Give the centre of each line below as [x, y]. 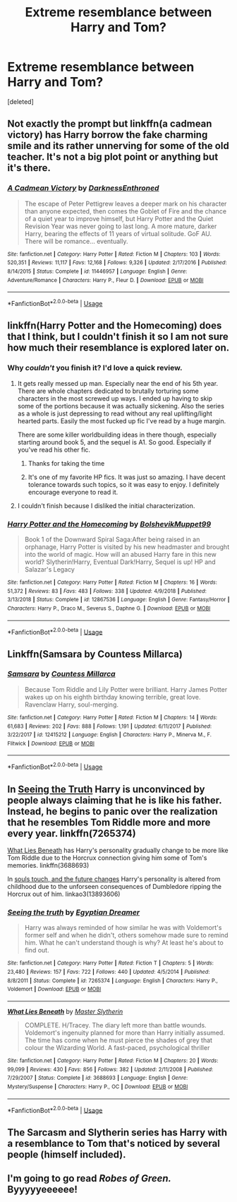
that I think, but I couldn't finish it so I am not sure [118, 337]
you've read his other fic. [54, 449]
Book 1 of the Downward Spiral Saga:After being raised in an [112, 539]
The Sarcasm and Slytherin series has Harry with [117, 1132]
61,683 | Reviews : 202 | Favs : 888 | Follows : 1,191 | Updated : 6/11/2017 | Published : [110, 726]
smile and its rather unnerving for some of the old [118, 146]
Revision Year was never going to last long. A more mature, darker [121, 226]
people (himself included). [67, 1154]
